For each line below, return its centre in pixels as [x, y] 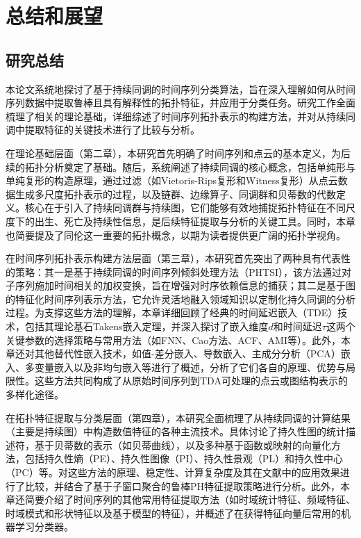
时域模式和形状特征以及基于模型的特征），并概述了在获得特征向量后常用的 [173, 513]
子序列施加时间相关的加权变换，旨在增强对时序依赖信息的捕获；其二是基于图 [180, 285]
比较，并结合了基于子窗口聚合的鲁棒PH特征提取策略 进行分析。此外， [183, 486]
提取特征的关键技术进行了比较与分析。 [112, 130]
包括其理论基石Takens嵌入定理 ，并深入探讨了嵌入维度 [146, 326]
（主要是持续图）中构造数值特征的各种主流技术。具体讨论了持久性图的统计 [176, 431]
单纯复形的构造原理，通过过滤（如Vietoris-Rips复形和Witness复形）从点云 [172, 180]
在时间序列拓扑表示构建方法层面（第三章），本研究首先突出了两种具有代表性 [178, 258]
